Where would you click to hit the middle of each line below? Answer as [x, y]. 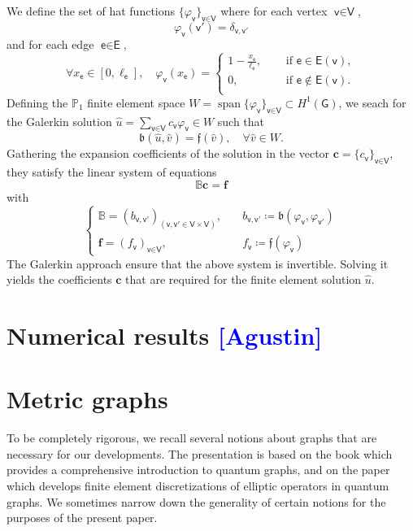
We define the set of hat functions [91, 11]
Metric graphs [87, 399]
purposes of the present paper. [82, 518]
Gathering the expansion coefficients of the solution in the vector [168, 153]
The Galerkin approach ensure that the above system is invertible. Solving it [198, 263]
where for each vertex [274, 11]
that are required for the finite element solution [243, 279]
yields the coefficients [59, 279]
